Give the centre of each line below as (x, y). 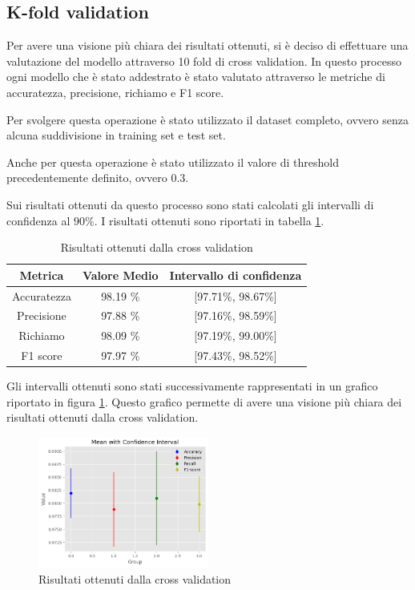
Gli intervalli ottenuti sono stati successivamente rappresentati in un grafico (192, 386)
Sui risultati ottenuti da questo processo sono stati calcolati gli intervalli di (190, 204)
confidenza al (38, 220)
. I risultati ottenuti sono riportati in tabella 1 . (209, 220)
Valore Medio (120, 275)
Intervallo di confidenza (236, 275)
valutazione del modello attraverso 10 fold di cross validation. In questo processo (204, 61)
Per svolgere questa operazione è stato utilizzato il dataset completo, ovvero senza (207, 119)
